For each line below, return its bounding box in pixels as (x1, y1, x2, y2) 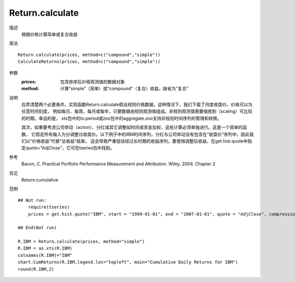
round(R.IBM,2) (18, 266, 55, 272)
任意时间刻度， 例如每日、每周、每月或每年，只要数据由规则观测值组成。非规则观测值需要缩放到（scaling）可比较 (21, 108, 253, 114)
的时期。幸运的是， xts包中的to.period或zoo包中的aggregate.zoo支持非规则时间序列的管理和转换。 (21, 115, 222, 121)
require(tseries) (28, 204, 70, 210)
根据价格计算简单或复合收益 (21, 31, 78, 37)
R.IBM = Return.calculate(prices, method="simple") (18, 239, 145, 245)
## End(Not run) (18, 225, 57, 231)
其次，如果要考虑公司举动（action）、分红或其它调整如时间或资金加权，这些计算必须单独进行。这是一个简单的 (21, 125, 243, 130)
